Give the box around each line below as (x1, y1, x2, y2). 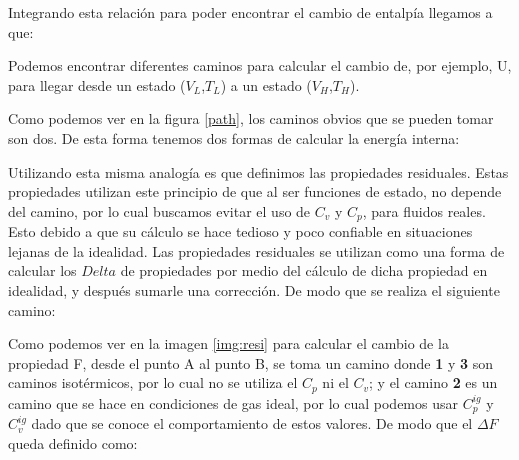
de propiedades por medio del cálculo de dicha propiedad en (120, 260, 488, 281)
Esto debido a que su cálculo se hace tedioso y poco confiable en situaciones (8, 221, 473, 242)
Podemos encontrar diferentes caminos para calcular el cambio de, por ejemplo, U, (8, 55, 512, 76)
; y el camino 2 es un (369, 372, 498, 393)
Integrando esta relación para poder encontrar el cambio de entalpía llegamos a (8, 2, 493, 22)
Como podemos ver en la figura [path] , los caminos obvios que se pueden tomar (8, 108, 494, 129)
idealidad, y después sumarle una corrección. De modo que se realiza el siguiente (8, 279, 500, 300)
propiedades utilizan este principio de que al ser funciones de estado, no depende (8, 181, 502, 202)
